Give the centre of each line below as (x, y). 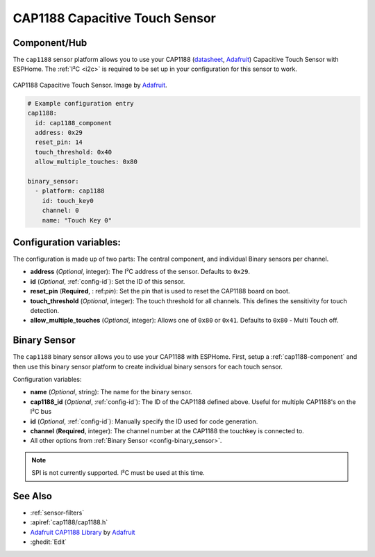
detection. (45, 310)
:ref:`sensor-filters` (57, 513)
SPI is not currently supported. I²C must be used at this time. (118, 473)
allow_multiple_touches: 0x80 (86, 162)
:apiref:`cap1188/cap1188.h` (69, 522)
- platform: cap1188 (70, 191)
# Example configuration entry (81, 103)
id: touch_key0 (68, 201)
